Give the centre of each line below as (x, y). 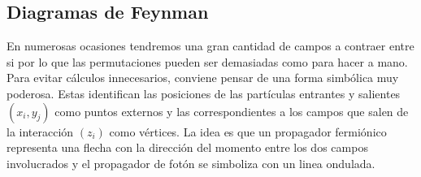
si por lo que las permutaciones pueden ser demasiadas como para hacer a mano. (207, 61)
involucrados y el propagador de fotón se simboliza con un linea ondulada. (191, 163)
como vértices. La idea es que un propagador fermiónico (248, 131)
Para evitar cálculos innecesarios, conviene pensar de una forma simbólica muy (203, 78)
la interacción (40, 131)
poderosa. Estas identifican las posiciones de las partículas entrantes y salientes (204, 93)
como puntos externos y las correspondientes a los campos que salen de (232, 111)
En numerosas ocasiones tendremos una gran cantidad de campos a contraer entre (210, 46)
